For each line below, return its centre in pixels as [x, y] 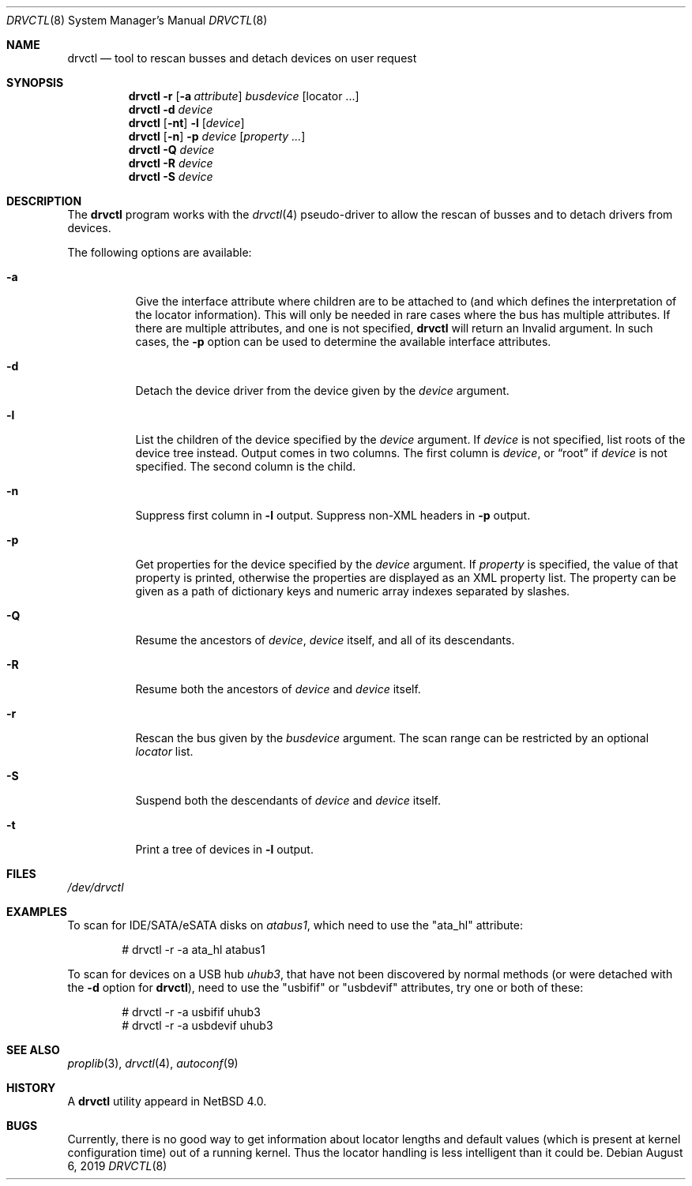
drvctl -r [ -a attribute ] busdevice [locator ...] [244, 96]
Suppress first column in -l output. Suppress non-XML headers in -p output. [333, 515]
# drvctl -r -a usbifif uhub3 [191, 1012]
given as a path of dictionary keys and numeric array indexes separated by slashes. [353, 591]
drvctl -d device [171, 109]
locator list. [164, 751]
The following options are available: [160, 252]
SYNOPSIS [35, 83]
